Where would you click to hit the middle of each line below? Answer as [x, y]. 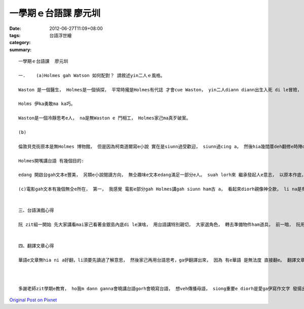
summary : [21, 49]
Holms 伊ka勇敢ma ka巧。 [47, 104]
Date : [15, 28]
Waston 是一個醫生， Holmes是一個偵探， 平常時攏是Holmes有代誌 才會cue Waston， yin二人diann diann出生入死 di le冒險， [160, 90]
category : [20, 43]
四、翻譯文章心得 [36, 246]
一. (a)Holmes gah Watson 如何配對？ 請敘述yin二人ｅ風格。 [92, 75]
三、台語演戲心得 [36, 210]
